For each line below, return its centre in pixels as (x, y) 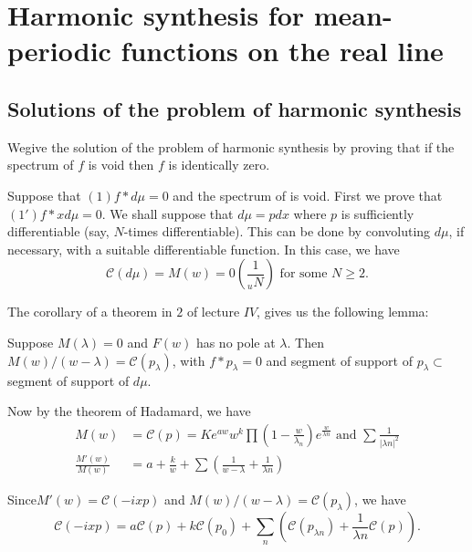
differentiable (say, (58, 231)
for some (304, 274)
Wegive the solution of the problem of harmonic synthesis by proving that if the (231, 146)
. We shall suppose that (168, 213)
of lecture (213, 312)
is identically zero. (219, 165)
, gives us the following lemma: (343, 312)
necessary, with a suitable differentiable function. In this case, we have (204, 249)
